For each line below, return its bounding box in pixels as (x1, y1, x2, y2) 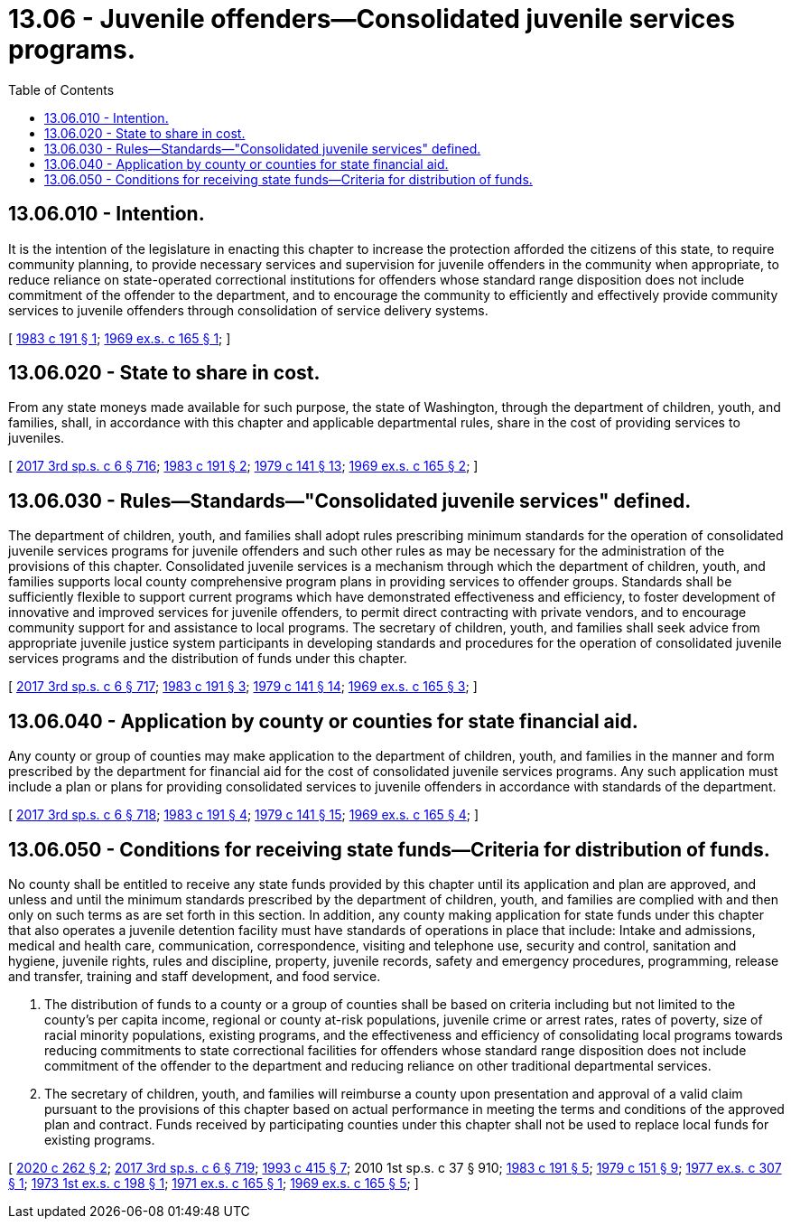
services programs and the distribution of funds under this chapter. (8, 650, 407, 667)
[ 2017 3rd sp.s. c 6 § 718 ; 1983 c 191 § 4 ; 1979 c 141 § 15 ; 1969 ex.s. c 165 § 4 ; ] (8, 807, 479, 823)
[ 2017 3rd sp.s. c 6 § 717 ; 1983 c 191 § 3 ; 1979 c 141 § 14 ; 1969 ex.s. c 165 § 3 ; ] (8, 679, 478, 695)
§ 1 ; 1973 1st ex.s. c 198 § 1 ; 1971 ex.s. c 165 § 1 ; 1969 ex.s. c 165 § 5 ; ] (8, 1175, 419, 1191)
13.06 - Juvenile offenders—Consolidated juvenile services (8, 4, 735, 34)
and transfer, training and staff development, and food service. (8, 968, 381, 984)
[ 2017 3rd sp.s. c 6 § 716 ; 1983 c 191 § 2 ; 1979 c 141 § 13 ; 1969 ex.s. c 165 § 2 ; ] (8, 458, 479, 474)
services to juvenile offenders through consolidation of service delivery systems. (8, 302, 489, 318)
